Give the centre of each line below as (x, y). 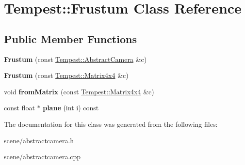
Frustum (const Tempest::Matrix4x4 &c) (66, 75)
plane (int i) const (71, 108)
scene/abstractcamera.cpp (42, 157)
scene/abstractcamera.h (39, 140)
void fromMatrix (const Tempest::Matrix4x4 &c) (79, 91)
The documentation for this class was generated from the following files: (111, 124)
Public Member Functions (70, 38)
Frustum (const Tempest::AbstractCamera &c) (75, 59)
